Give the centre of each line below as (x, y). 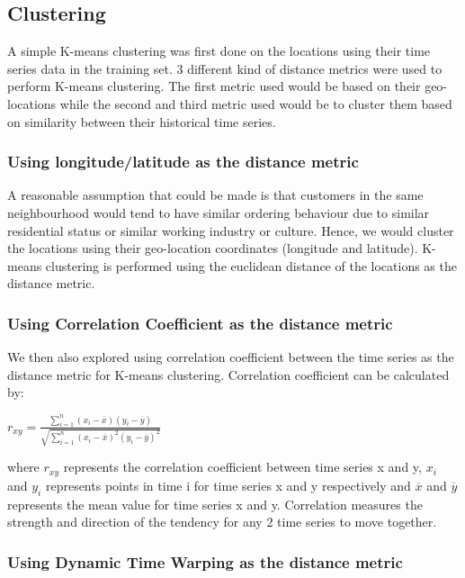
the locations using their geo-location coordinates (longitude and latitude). (213, 248)
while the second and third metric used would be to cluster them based (256, 103)
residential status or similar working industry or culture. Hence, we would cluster (231, 230)
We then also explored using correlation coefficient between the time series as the (231, 357)
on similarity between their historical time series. (142, 121)
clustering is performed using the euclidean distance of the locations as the (251, 265)
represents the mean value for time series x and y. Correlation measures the (215, 504)
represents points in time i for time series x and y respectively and (228, 485)
